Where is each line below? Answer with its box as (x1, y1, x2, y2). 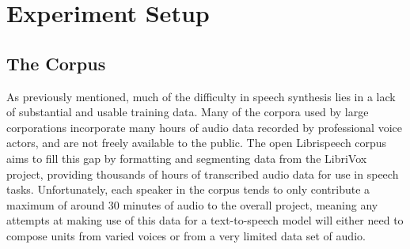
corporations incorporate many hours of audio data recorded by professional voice (6, 119, 402, 135)
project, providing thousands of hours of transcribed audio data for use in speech (6, 165, 399, 182)
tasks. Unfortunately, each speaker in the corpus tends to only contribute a (6, 181, 370, 198)
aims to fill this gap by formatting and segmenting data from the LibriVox (6, 149, 367, 166)
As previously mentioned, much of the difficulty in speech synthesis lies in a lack (6, 88, 396, 104)
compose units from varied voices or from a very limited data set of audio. (6, 227, 366, 243)
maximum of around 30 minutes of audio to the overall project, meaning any (6, 196, 378, 213)
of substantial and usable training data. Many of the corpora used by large (6, 104, 369, 120)
